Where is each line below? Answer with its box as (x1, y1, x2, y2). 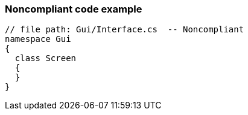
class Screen (14, 53, 77, 63)
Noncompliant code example (5, 3, 142, 15)
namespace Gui (5, 34, 71, 44)
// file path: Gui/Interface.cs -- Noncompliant (5, 25, 244, 35)
